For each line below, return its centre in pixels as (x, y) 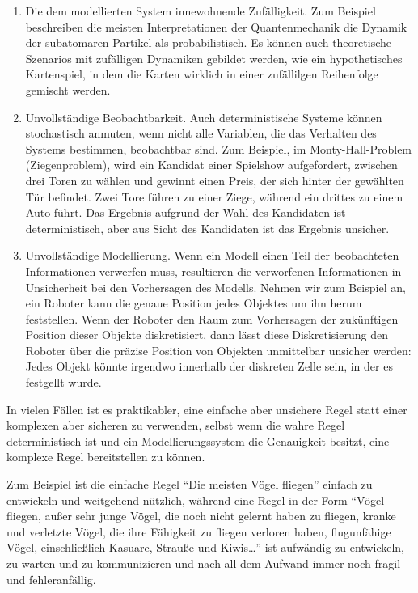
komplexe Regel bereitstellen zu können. (106, 457)
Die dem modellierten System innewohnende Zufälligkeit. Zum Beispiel (201, 11)
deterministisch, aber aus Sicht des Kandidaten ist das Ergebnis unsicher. (207, 228)
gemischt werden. (68, 89)
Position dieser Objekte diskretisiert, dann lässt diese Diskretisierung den (207, 335)
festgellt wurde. (63, 382)
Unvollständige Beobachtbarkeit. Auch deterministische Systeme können (204, 117)
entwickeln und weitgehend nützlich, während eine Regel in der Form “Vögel (196, 500)
